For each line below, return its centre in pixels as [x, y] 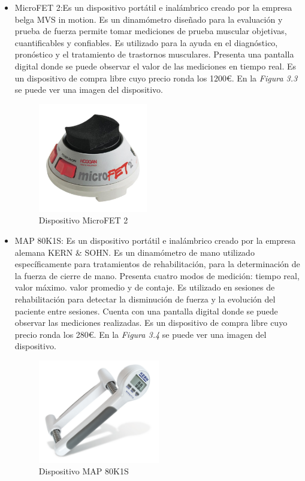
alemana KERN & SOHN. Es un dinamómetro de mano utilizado [135, 252]
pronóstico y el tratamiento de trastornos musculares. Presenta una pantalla [154, 54]
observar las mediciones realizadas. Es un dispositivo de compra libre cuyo [151, 323]
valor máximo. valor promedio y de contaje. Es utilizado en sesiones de [145, 287]
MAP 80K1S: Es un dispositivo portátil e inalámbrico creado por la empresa [155, 240]
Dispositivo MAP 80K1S [84, 471]
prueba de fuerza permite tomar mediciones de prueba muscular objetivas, [151, 31]
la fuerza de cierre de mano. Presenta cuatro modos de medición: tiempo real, [157, 275]
